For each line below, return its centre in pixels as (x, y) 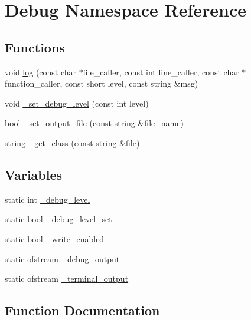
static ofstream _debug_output (62, 258)
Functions (35, 47)
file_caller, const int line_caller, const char (161, 72)
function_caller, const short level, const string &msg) (102, 83)
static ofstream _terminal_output (67, 278)
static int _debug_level (48, 199)
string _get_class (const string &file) (72, 142)
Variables (34, 174)
